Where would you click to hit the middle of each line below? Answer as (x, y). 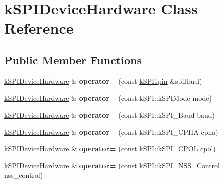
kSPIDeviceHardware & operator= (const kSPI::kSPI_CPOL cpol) (110, 149)
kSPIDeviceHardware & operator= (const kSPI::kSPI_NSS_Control (112, 165)
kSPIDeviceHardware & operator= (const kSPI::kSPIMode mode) (108, 98)
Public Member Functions (73, 60)
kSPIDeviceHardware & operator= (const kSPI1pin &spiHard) (103, 81)
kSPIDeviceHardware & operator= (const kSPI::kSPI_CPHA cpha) (111, 131)
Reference (39, 28)
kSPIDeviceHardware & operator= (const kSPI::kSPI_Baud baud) (110, 114)
